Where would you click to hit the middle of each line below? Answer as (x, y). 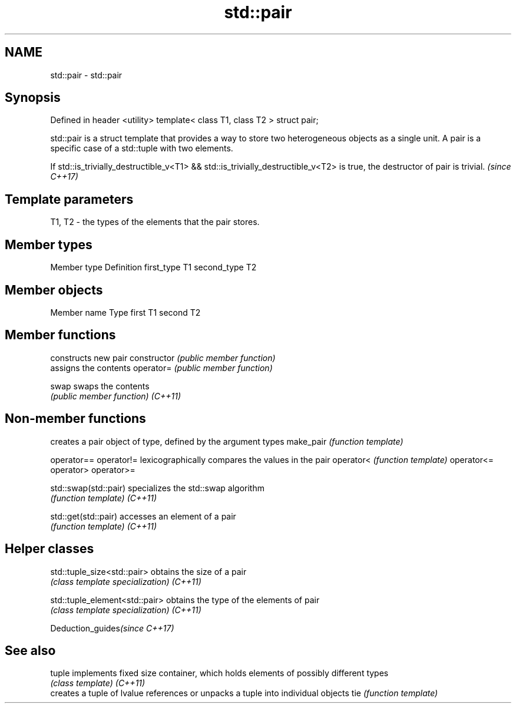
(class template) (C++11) (98, 683)
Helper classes (49, 549)
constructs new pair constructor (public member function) (163, 358)
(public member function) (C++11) (115, 396)
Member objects (54, 290)
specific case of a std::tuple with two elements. (142, 148)
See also (30, 650)
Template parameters (69, 199)
